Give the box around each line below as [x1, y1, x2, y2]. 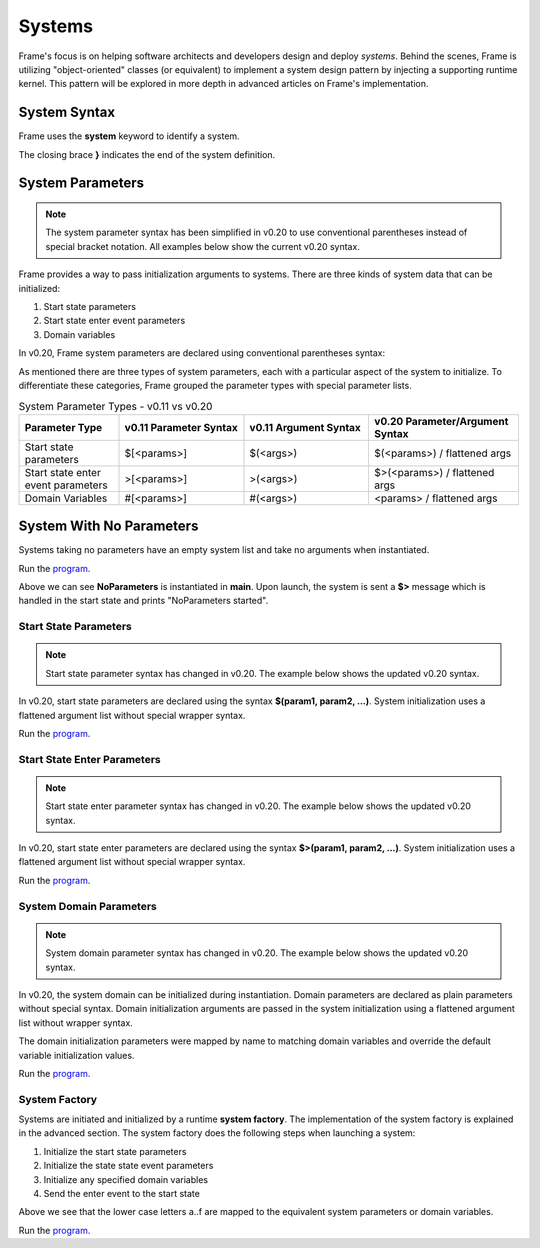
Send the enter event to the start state [43, 1187, 200, 1199]
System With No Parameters [18, 518, 199, 535]
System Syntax [18, 104, 115, 121]
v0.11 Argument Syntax [249, 420, 362, 434]
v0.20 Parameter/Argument [374, 414, 509, 428]
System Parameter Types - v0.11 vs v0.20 [18, 399, 213, 413]
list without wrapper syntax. [18, 1016, 134, 1029]
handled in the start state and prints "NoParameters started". [18, 595, 269, 607]
